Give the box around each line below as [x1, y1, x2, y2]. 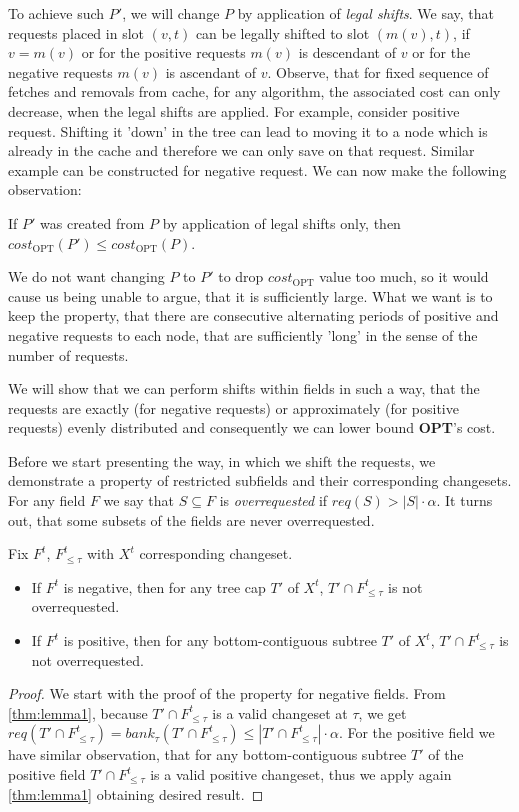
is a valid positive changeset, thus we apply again [150, 764, 452, 784]
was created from [40, 212, 145, 233]
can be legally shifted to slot [195, 22, 370, 43]
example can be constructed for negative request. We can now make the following [8, 159, 507, 180]
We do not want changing [8, 266, 165, 287]
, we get [358, 702, 407, 723]
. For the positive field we [338, 722, 495, 743]
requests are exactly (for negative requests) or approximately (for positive [8, 397, 459, 418]
